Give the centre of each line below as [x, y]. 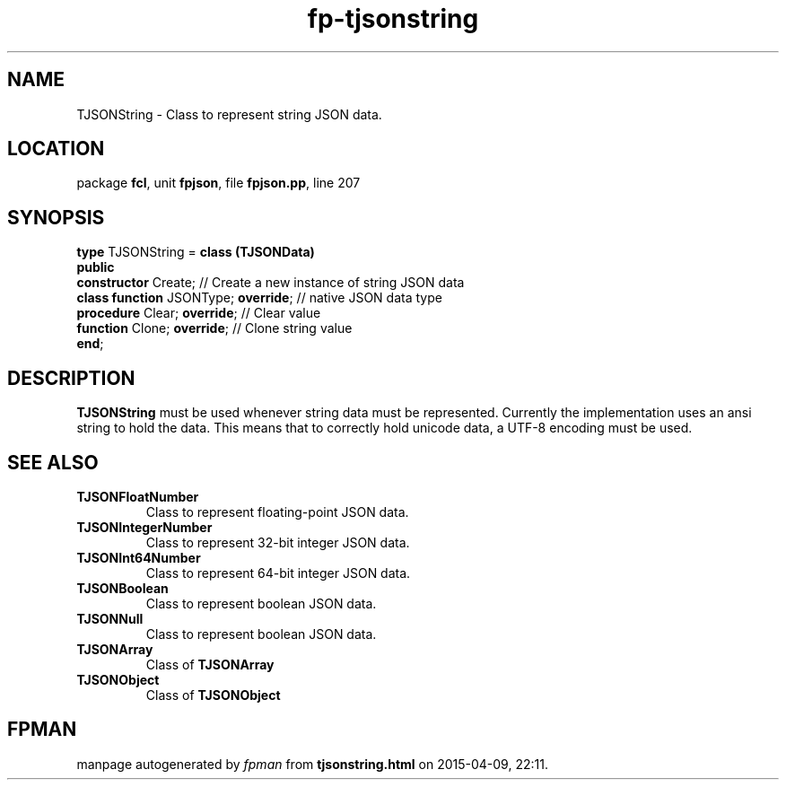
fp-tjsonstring [393, 19]
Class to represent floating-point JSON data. [277, 512]
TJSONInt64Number [139, 557]
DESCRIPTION [71, 378]
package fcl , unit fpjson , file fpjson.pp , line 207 [218, 183]
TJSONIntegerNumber [144, 527]
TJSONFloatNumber [138, 496]
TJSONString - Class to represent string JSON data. [229, 114]
